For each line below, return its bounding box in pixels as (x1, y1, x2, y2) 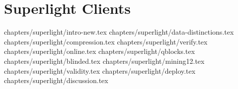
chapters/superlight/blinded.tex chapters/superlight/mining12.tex (4, 55, 205, 66)
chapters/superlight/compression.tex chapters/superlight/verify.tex (4, 36, 208, 46)
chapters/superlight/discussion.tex (4, 75, 108, 86)
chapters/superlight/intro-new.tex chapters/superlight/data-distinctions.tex (4, 27, 234, 37)
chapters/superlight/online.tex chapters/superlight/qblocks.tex (4, 46, 195, 56)
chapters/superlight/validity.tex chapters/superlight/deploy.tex (4, 65, 196, 76)
